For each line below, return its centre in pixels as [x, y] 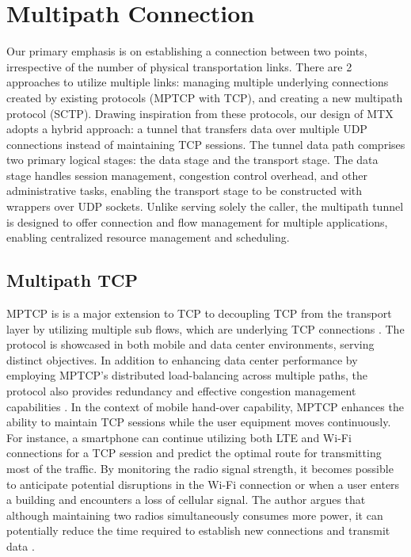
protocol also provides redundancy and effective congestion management [181, 391]
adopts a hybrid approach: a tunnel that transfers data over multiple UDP [187, 129]
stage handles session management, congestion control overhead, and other [187, 175]
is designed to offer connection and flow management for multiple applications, [197, 221]
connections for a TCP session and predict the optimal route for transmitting [194, 453]
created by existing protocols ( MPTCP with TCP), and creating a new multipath [205, 97]
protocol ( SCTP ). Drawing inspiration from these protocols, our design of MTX [200, 113]
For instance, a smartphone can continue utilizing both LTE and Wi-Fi [179, 437]
